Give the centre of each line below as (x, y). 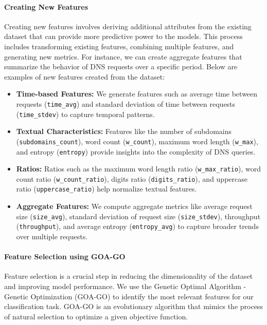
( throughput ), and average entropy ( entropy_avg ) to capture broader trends (137, 226)
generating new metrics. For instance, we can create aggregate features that (123, 56)
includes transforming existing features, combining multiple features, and (119, 46)
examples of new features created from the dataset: (85, 76)
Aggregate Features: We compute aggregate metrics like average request (134, 206)
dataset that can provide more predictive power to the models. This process (123, 36)
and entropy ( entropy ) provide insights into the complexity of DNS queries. (136, 151)
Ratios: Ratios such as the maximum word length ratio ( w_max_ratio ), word (139, 169)
